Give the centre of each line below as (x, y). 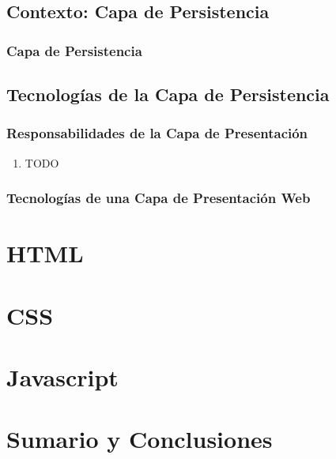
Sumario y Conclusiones (140, 439)
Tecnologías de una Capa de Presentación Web (159, 198)
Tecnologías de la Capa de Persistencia (168, 94)
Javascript (62, 377)
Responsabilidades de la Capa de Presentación (157, 133)
